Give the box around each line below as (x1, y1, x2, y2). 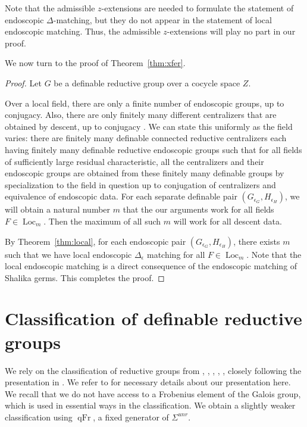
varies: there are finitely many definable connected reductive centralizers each (5, 132, 287, 144)
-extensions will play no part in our (167, 25, 296, 38)
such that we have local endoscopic (5, 248, 132, 260)
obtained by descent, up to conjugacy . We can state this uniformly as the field (5, 120, 293, 132)
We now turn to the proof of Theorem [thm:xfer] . (5, 57, 186, 69)
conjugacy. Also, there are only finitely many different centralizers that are (5, 108, 277, 121)
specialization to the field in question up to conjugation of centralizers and (5, 178, 276, 191)
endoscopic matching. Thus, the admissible (5, 25, 161, 38)
